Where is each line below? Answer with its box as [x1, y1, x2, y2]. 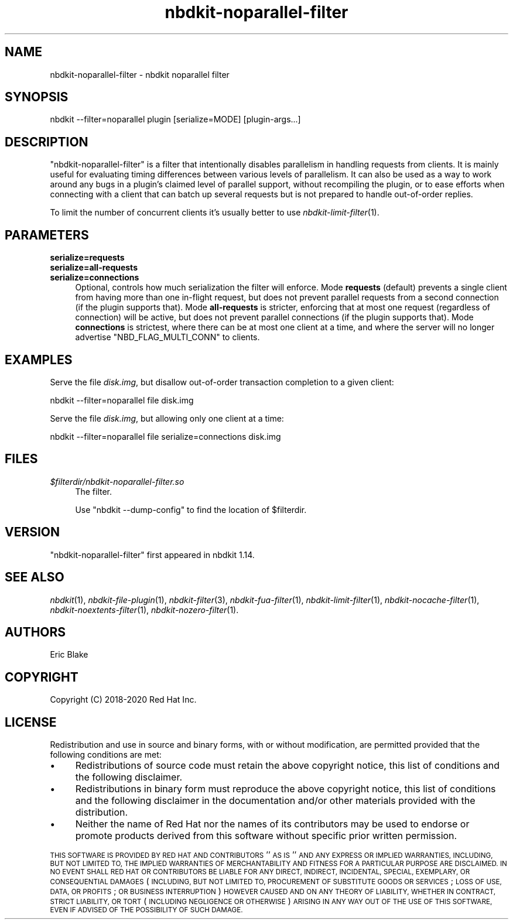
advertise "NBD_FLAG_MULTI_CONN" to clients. [75, 332, 260, 343]
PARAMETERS [5, 227, 89, 242]
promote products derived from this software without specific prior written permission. [75, 830, 457, 842]
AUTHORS [5, 624, 66, 639]
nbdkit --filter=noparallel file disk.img [50, 395, 194, 405]
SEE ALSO [5, 570, 64, 585]
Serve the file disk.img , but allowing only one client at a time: [50, 413, 284, 423]
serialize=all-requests [50, 262, 138, 273]
